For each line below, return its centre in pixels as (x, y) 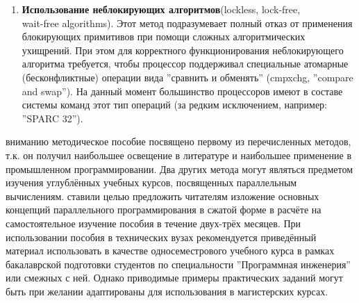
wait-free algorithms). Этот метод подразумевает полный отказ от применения (187, 23)
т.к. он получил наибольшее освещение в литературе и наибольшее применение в (179, 155)
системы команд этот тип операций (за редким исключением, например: (174, 105)
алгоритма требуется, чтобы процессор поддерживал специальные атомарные (185, 64)
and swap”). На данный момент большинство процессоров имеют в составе (182, 91)
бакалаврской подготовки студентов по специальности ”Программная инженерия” (178, 264)
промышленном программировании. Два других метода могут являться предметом (179, 169)
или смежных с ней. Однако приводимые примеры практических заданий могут (174, 278)
